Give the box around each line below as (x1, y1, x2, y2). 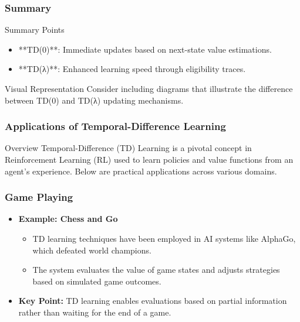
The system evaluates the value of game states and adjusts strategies (32, 263, 280, 276)
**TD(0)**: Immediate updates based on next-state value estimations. (18, 43, 272, 55)
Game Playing (5, 190, 73, 204)
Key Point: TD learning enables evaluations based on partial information (18, 294, 287, 307)
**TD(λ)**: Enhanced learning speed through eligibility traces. (18, 63, 246, 75)
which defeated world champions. (32, 244, 151, 256)
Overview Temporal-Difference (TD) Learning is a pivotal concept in (5, 142, 252, 154)
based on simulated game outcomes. (32, 275, 161, 287)
